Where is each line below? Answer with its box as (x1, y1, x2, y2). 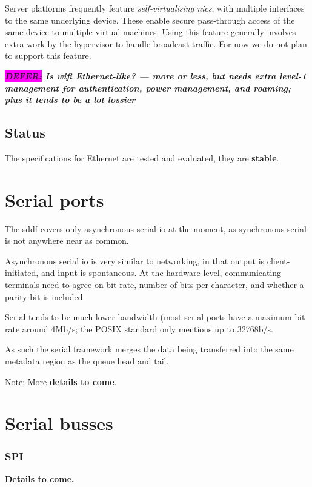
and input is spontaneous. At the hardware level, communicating (41, 266, 282, 279)
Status (5, 123, 45, 142)
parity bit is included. (5, 290, 85, 303)
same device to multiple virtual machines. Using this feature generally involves (5, 25, 296, 38)
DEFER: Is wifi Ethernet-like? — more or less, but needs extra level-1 (5, 69, 307, 82)
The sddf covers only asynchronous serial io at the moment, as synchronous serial (5, 222, 307, 235)
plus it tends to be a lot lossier (5, 93, 136, 106)
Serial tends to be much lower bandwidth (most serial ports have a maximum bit (5, 311, 305, 323)
